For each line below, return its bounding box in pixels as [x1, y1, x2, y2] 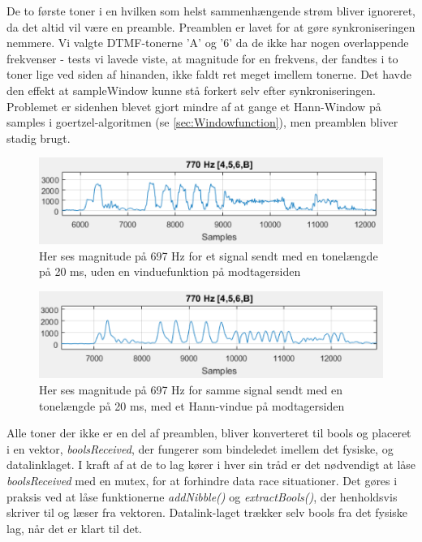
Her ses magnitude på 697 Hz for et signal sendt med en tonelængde [39, 247, 378, 264]
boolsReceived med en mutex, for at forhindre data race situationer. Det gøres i [6, 472, 398, 488]
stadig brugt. [6, 129, 71, 146]
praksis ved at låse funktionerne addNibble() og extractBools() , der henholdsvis [6, 488, 398, 505]
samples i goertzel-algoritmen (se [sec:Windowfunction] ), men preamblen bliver [6, 114, 398, 131]
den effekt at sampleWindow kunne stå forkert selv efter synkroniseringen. [6, 81, 376, 98]
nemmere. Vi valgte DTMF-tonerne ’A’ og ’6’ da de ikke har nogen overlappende [6, 34, 409, 51]
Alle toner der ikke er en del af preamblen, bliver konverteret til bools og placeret [6, 424, 411, 441]
